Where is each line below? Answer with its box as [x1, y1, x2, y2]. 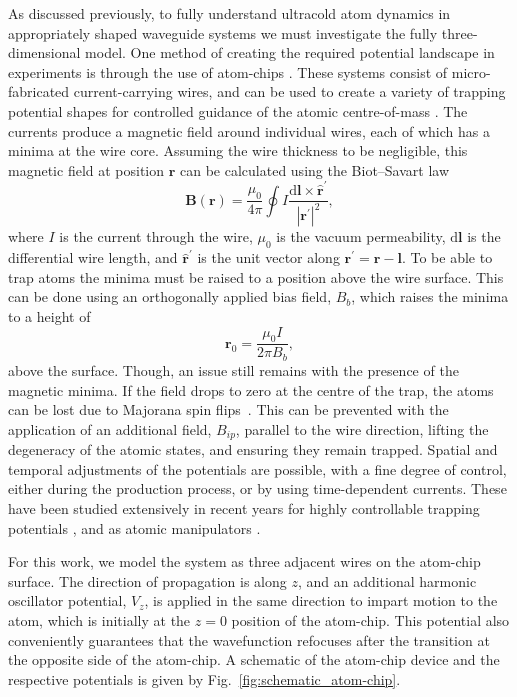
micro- [451, 61, 491, 82]
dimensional [8, 42, 81, 63]
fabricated [8, 81, 70, 102]
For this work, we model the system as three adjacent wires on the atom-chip [8, 551, 481, 572]
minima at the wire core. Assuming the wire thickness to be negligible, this [8, 140, 468, 161]
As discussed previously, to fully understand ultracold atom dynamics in [8, 3, 451, 23]
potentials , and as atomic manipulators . [8, 517, 261, 538]
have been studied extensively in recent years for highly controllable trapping [8, 497, 480, 518]
